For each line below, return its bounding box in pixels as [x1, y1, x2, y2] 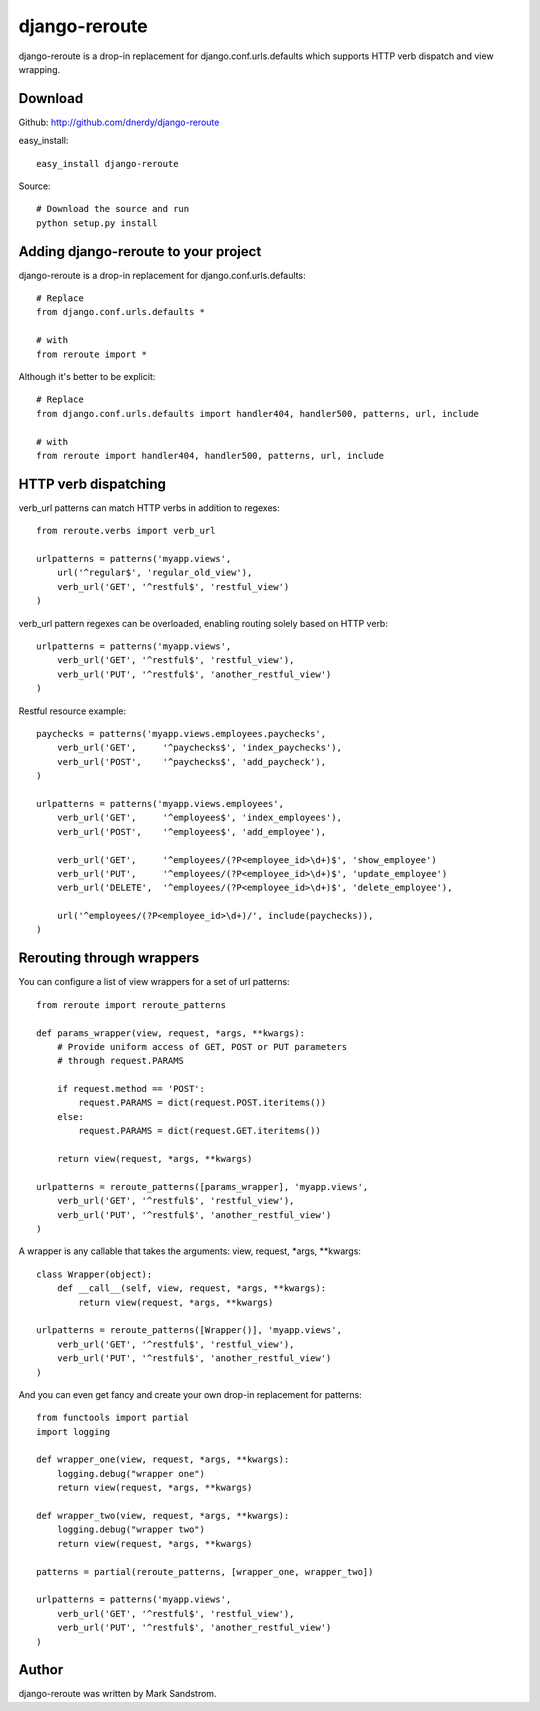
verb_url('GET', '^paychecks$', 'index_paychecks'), [56, 742, 342, 754]
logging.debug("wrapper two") [56, 1524, 205, 1535]
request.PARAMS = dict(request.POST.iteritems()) [78, 1097, 327, 1109]
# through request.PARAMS [56, 1055, 185, 1067]
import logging [36, 1426, 111, 1437]
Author [18, 1661, 64, 1679]
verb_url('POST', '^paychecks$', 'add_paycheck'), [56, 756, 327, 767]
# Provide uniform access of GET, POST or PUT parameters [56, 1041, 348, 1052]
